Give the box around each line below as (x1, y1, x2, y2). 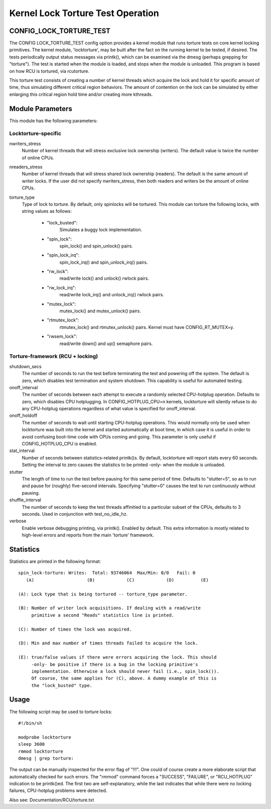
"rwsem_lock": (47, 333, 78, 339)
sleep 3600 (18, 741, 45, 747)
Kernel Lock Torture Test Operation (9, 8, 159, 19)
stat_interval (9, 447, 35, 454)
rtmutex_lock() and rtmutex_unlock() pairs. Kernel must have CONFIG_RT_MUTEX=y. (59, 324, 234, 330)
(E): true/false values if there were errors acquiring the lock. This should (18, 654, 217, 660)
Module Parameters (9, 104, 72, 113)
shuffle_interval (9, 497, 41, 503)
